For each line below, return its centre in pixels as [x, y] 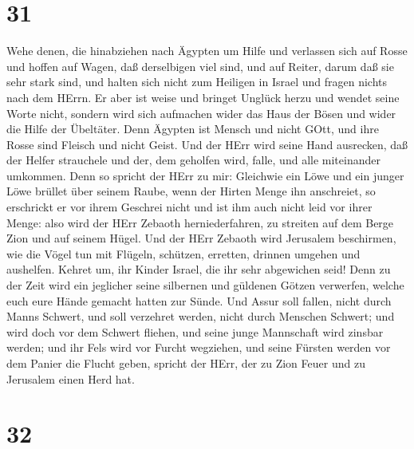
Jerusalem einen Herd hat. [71, 378]
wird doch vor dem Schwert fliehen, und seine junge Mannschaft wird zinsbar [195, 331]
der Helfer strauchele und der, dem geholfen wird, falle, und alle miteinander [193, 160]
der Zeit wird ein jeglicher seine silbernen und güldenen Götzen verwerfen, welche [205, 285]
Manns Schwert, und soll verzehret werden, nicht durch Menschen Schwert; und [201, 316]
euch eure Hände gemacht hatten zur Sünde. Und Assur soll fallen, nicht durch [199, 300]
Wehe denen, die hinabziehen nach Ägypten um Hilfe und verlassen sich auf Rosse [207, 51]
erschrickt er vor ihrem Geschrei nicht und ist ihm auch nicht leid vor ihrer [189, 207]
